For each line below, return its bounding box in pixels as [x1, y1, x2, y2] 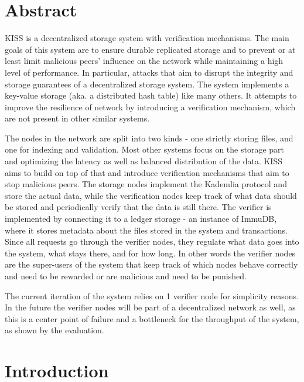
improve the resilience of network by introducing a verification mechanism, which [5, 100, 296, 113]
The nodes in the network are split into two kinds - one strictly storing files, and [5, 131, 293, 144]
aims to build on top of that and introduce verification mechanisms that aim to [5, 166, 289, 178]
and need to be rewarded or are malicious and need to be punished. [5, 270, 247, 282]
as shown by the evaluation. [5, 324, 104, 336]
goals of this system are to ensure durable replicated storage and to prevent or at [5, 43, 296, 55]
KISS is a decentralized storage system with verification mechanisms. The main [5, 32, 289, 44]
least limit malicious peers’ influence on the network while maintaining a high [5, 55, 283, 67]
